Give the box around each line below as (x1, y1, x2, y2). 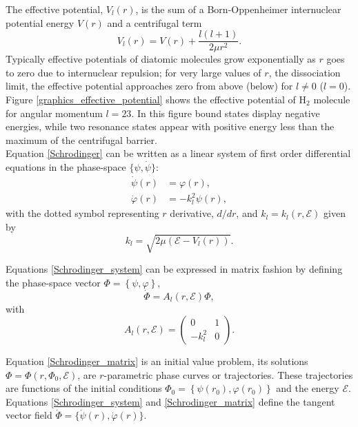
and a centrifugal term (107, 15, 202, 30)
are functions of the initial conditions (6, 381, 162, 395)
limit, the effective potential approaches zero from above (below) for (6, 79, 293, 93)
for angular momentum (6, 105, 103, 120)
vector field (6, 408, 52, 422)
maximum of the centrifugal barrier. (6, 132, 157, 147)
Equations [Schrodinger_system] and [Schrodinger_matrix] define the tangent (6, 394, 335, 408)
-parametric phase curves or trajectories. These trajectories (103, 367, 353, 382)
